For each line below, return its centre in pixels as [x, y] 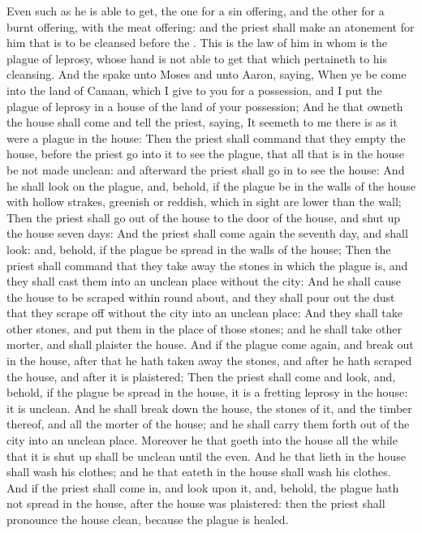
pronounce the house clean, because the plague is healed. [148, 519]
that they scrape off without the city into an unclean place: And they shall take [205, 313]
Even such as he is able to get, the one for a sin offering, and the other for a [196, 11]
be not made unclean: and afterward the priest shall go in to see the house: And [206, 169]
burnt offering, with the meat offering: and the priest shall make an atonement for [211, 26]
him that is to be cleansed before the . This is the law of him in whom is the [197, 43]
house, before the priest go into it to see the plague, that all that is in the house [206, 154]
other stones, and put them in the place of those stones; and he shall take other [205, 328]
